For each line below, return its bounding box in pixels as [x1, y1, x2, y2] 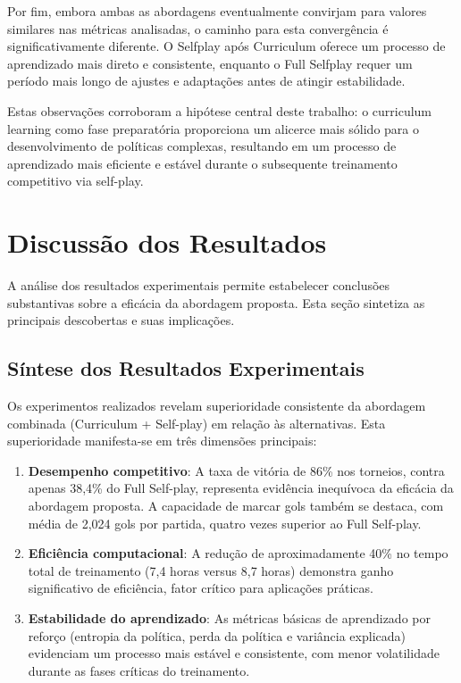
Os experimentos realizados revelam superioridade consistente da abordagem [7, 396, 426, 415]
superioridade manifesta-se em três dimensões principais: [7, 431, 317, 450]
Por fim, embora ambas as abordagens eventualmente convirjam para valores [7, 2, 427, 20]
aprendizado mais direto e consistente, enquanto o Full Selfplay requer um [7, 54, 413, 72]
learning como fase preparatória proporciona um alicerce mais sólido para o [7, 119, 419, 137]
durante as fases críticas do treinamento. [28, 661, 250, 679]
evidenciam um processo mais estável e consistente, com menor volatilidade [28, 644, 440, 662]
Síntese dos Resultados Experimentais [7, 354, 365, 382]
